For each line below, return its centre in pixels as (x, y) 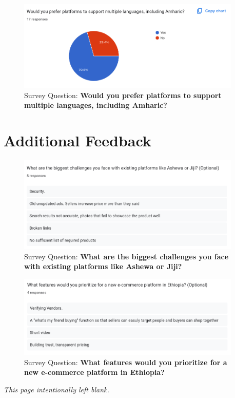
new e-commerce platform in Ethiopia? (94, 372)
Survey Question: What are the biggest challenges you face (126, 256)
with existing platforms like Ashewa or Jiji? (103, 266)
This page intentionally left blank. (56, 389)
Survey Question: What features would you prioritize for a (126, 362)
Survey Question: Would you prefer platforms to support (123, 95)
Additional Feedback (77, 140)
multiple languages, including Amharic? (96, 105)
